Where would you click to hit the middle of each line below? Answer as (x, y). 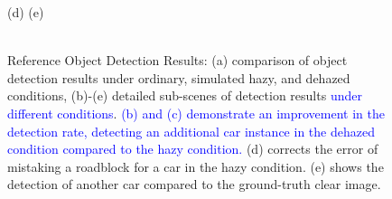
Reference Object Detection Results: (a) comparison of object (177, 60)
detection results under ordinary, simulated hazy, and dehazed (179, 77)
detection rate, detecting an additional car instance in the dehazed (191, 131)
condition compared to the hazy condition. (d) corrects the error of (193, 149)
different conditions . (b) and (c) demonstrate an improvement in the (196, 113)
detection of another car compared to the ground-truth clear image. (194, 184)
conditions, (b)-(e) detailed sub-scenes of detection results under (185, 95)
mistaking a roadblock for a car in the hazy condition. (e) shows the (196, 166)
